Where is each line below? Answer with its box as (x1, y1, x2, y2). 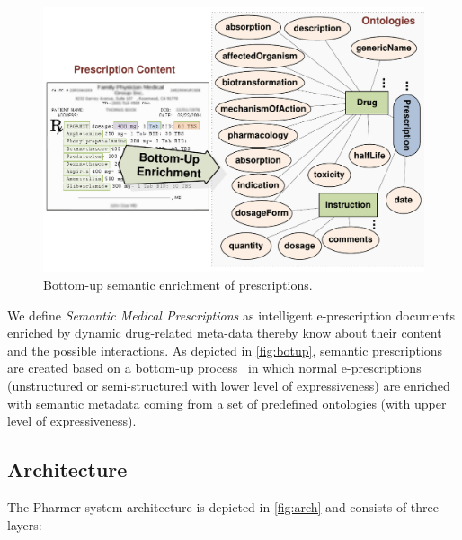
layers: (7, 515, 42, 534)
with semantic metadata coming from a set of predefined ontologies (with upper (7, 393, 447, 412)
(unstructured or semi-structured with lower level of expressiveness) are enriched (7, 375, 450, 394)
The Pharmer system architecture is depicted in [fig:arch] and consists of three (7, 497, 439, 516)
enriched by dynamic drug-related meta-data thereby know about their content (7, 323, 442, 342)
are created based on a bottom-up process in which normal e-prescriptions (7, 358, 422, 377)
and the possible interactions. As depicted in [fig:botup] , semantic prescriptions (7, 340, 443, 359)
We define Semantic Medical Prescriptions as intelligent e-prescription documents (7, 305, 455, 324)
